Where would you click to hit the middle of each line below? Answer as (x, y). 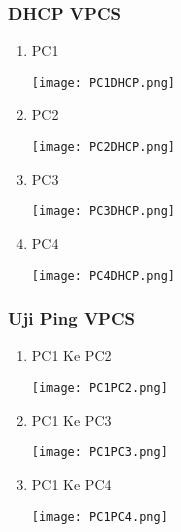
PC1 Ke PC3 (71, 419)
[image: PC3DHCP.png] (103, 211)
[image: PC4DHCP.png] (103, 275)
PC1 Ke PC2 (71, 355)
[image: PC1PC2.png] (99, 388)
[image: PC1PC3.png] (99, 452)
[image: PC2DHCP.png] (103, 147)
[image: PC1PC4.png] (99, 516)
